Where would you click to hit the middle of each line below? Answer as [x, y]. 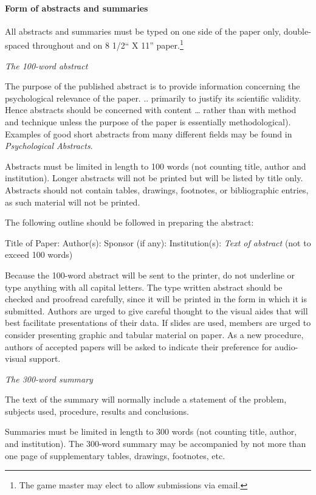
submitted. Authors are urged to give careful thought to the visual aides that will [156, 310]
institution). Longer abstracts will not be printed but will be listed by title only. [154, 178]
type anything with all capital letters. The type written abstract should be [144, 287]
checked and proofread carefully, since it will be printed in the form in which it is [156, 299]
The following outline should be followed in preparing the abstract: [129, 222]
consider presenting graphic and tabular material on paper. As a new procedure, [154, 334]
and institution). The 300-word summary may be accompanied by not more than [156, 444]
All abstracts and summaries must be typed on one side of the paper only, [143, 31]
